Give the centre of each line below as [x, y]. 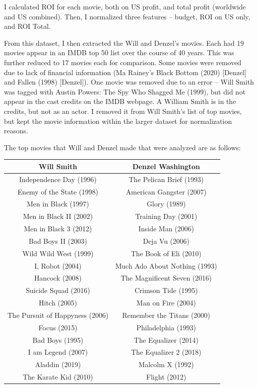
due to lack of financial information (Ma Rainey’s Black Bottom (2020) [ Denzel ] [125, 72]
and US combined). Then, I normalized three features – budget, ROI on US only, [127, 16]
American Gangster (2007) [166, 191]
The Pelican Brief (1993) [166, 179]
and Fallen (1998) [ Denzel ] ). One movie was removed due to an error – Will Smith [129, 82]
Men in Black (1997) [58, 204]
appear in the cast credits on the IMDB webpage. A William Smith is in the [120, 101]
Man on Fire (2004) [166, 303]
